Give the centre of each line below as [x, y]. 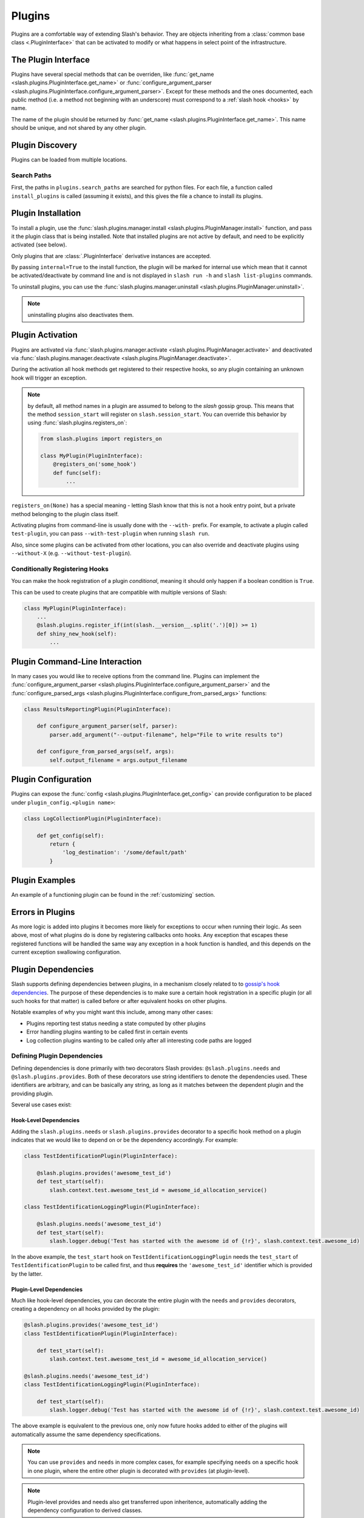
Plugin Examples [43, 880]
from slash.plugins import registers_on [101, 439]
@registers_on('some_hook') [95, 464]
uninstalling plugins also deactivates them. [81, 315]
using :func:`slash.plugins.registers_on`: [77, 423]
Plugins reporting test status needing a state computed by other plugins [116, 1023]
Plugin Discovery [44, 145]
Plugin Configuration [52, 779]
